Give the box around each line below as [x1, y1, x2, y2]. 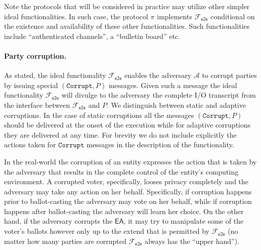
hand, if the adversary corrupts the [4, 216, 113, 226]
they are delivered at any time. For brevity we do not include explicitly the [4, 129, 237, 140]
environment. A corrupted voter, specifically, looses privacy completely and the [4, 176, 249, 187]
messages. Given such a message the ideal [108, 79, 237, 90]
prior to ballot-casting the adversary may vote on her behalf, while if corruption [4, 196, 252, 206]
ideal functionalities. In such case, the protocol [4, 11, 148, 21]
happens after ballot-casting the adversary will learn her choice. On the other [4, 205, 244, 216]
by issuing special [4, 79, 58, 90]
